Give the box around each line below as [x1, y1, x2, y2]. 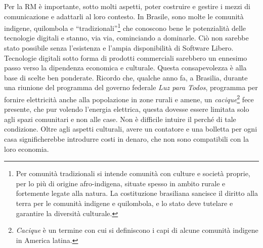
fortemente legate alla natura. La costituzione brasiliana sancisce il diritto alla [16, 188, 258, 198]
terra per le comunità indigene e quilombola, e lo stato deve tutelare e [16, 198, 233, 208]
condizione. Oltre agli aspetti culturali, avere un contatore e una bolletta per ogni [4, 123, 257, 134]
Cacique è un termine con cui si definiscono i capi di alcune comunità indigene [16, 225, 258, 235]
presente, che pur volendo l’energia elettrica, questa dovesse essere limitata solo [4, 104, 249, 114]
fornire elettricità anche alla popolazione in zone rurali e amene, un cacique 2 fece [4, 93, 254, 104]
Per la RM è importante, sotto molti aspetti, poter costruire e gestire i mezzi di [4, 1, 250, 11]
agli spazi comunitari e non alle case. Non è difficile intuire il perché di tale [4, 113, 236, 124]
